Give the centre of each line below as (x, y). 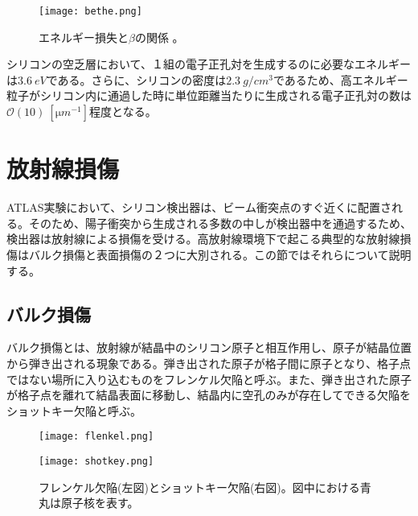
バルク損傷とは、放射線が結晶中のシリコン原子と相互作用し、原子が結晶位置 (209, 347)
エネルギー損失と (84, 37)
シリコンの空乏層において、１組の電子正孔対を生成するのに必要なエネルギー (209, 64)
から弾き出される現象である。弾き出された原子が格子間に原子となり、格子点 (209, 363)
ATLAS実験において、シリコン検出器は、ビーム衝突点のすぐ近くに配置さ (199, 207)
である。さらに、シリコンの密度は (136, 79)
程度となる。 (123, 111)
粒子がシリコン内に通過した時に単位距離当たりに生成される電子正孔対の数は (209, 95)
